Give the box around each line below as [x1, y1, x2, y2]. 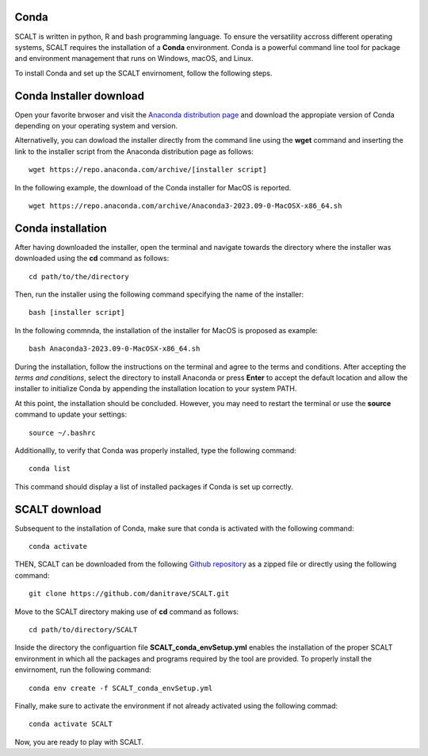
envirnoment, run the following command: [14, 665, 151, 674]
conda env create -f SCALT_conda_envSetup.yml [29, 683, 213, 693]
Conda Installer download [14, 89, 144, 102]
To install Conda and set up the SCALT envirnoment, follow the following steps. [14, 68, 273, 78]
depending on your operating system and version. [14, 121, 178, 130]
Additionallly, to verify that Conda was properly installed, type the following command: [14, 445, 296, 455]
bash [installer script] [29, 308, 125, 317]
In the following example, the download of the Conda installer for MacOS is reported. [14, 182, 292, 192]
